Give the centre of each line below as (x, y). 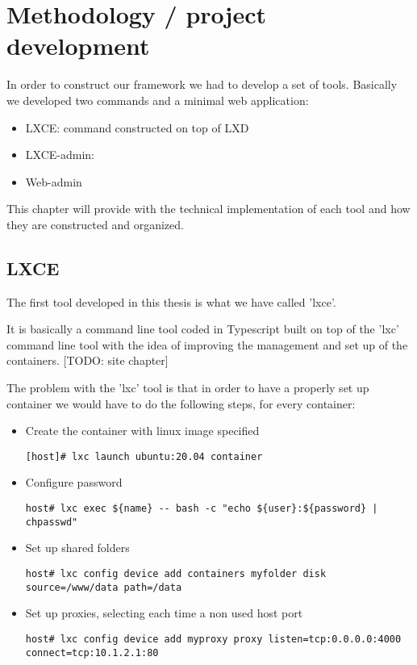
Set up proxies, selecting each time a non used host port (164, 613)
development (78, 46)
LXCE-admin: (60, 155)
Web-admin (54, 181)
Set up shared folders (77, 548)
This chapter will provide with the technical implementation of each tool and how (208, 209)
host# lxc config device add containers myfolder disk (176, 573)
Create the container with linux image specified (142, 431)
